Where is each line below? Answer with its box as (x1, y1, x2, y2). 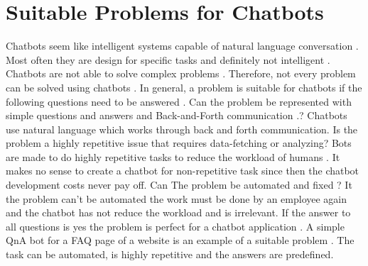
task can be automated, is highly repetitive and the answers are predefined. (6, 247, 334, 262)
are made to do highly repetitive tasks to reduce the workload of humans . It (6, 149, 340, 164)
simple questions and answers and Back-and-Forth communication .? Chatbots (6, 108, 347, 123)
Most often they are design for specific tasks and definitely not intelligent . (6, 52, 330, 67)
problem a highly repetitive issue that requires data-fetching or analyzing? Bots (6, 135, 352, 150)
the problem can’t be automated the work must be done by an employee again (6, 191, 347, 206)
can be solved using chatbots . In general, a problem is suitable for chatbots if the (6, 79, 362, 94)
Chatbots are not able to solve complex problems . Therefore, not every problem (6, 66, 356, 81)
